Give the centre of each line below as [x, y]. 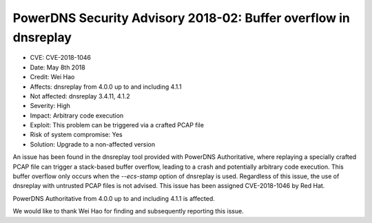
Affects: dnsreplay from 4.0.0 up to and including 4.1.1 [106, 87]
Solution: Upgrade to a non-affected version [93, 144]
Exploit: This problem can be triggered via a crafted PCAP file [117, 125]
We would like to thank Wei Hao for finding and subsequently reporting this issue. [128, 211]
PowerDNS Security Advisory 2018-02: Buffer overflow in [182, 18]
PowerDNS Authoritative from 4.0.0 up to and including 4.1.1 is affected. [114, 198]
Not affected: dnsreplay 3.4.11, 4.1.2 [80, 96]
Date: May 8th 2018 [58, 67]
